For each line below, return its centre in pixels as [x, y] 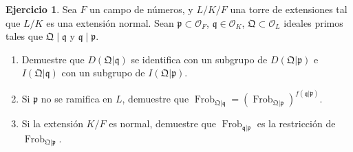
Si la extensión [52, 123]
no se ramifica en [77, 99]
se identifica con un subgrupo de [199, 59]
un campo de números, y [141, 9]
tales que [24, 36]
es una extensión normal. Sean [110, 22]
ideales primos [313, 22]
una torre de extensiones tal [289, 9]
